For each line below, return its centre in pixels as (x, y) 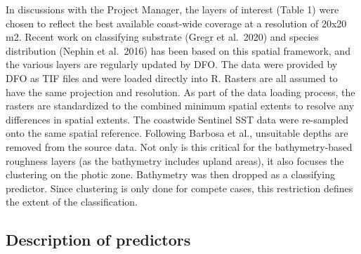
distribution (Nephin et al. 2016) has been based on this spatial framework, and (178, 50)
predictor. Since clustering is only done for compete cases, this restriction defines (179, 188)
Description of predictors (98, 240)
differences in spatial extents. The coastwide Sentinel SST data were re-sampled (177, 119)
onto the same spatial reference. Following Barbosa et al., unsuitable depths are (177, 133)
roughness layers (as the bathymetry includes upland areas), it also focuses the (175, 160)
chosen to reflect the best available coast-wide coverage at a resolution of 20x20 (176, 23)
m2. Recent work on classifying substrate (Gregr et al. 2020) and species (162, 37)
